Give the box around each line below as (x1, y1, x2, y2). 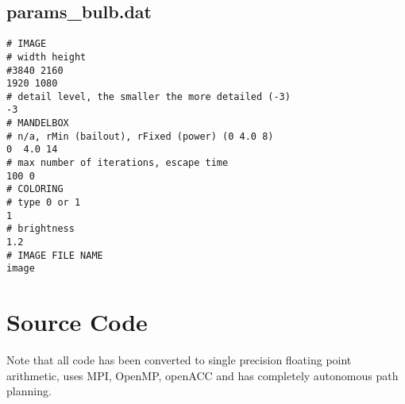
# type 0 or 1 (6, 197, 81, 209)
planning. (6, 383, 52, 399)
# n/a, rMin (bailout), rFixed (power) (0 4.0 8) (6, 130, 274, 142)
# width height (6, 51, 87, 63)
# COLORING (6, 183, 64, 195)
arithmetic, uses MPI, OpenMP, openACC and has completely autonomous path (6, 367, 399, 383)
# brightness (6, 223, 75, 235)
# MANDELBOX (6, 117, 69, 129)
